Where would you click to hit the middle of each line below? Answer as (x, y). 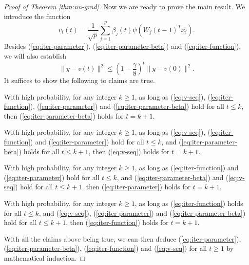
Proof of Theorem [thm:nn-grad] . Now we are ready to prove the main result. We (124, 6)
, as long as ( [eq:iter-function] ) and (187, 168)
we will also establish (35, 55)
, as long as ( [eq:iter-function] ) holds (189, 203)
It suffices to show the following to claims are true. (79, 80)
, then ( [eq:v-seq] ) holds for (129, 151)
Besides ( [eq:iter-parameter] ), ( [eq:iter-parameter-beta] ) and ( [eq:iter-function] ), (123, 46)
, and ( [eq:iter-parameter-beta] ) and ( (172, 177)
